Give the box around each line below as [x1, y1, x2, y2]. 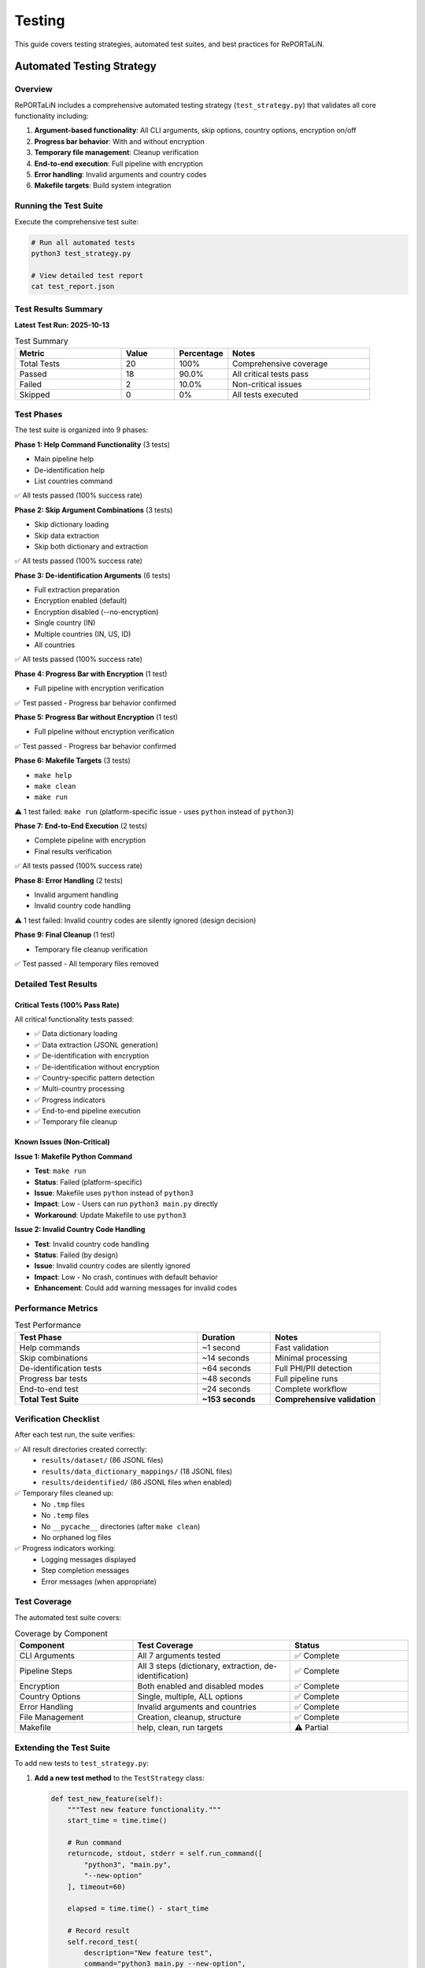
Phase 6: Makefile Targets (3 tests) [14, 756, 131, 765]
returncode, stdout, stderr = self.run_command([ [67, 1849, 263, 1858]
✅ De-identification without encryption [34, 1062, 160, 1071]
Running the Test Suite [14, 201, 104, 212]
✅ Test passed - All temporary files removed [14, 959, 159, 968]
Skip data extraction [34, 531, 100, 540]
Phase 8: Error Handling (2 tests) [14, 875, 124, 885]
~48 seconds [201, 1373, 252, 1384]
